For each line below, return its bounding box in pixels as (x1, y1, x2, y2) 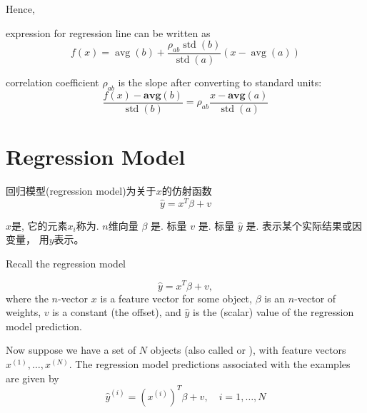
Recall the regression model (6, 255, 126, 270)
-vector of (294, 290, 336, 305)
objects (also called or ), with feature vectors (150, 342, 346, 357)
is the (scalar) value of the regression (193, 305, 354, 320)
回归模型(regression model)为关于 (6, 183, 156, 198)
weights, (6, 305, 41, 320)
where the (6, 290, 49, 305)
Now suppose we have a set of (6, 342, 136, 357)
